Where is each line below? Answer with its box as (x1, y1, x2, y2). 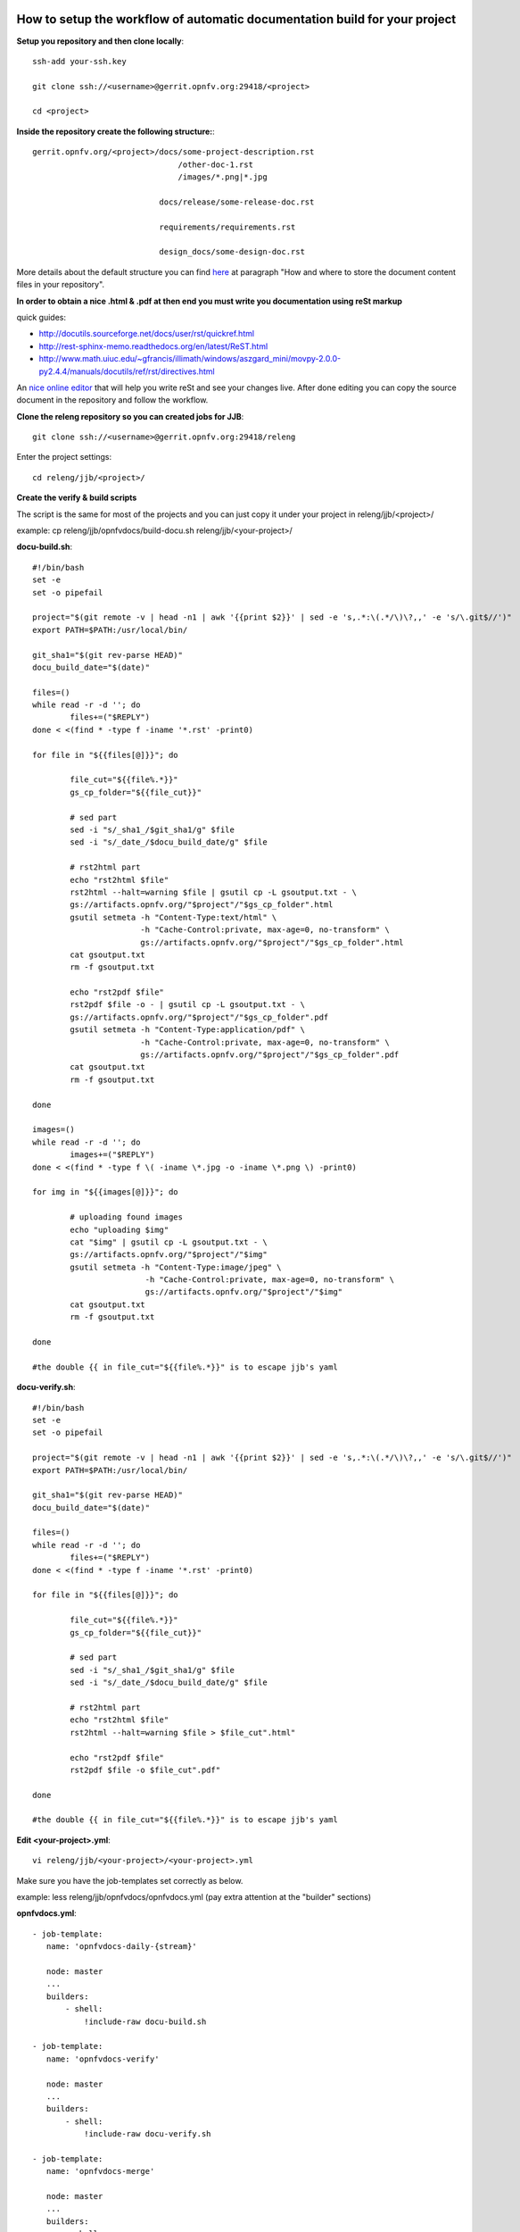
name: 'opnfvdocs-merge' (45, 2166, 155, 2177)
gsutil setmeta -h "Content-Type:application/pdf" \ (70, 1025, 305, 1035)
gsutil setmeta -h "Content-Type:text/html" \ (70, 912, 277, 922)
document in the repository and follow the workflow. (16, 395, 209, 405)
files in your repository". (16, 279, 105, 290)
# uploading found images (70, 1212, 183, 1222)
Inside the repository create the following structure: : (16, 126, 215, 137)
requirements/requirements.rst (159, 221, 296, 232)
